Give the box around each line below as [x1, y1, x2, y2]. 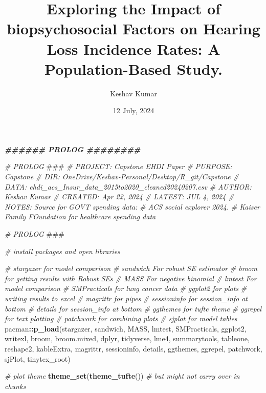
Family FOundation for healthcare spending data [5, 211, 156, 222]
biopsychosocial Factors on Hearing [7, 18, 260, 39]
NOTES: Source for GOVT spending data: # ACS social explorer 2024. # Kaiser [5, 201, 260, 212]
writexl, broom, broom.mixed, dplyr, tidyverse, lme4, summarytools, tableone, [5, 333, 250, 344]
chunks [5, 380, 26, 391]
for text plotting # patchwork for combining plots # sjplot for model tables [5, 313, 237, 324]
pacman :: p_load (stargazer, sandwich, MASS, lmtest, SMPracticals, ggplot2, [5, 323, 247, 334]
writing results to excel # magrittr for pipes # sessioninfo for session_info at [5, 293, 248, 303]
